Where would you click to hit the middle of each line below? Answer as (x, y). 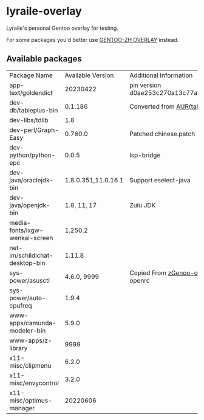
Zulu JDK (143, 205)
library (19, 348)
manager (22, 408)
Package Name (31, 75)
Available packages (44, 59)
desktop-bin (27, 263)
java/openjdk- (30, 205)
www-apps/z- (31, 340)
